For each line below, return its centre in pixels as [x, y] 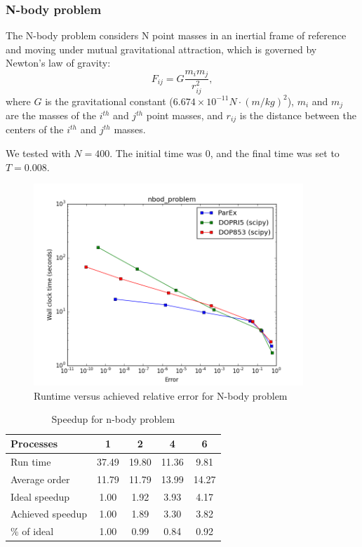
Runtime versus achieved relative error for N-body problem [161, 395]
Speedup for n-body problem [113, 419]
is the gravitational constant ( [109, 101]
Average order [40, 479]
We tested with [38, 153]
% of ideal [32, 531]
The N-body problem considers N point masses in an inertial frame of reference [176, 35]
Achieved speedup [49, 514]
